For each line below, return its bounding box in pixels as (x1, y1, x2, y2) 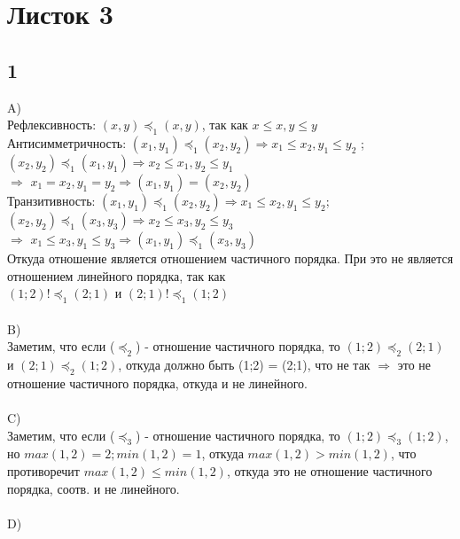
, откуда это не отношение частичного (226, 461, 433, 480)
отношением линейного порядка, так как (7, 266, 226, 285)
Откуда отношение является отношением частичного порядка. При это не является (7, 248, 454, 267)
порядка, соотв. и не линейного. (7, 479, 180, 497)
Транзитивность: (7, 191, 96, 209)
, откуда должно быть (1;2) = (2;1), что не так (118, 355, 370, 373)
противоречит (7, 461, 80, 480)
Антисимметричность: (7, 133, 127, 152)
